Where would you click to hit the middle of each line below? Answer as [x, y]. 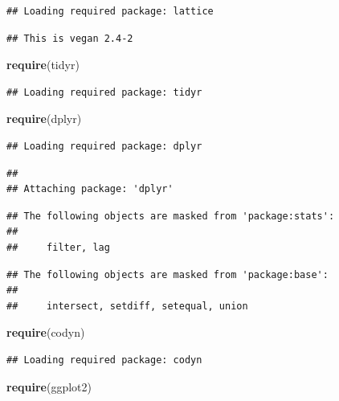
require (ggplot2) [49, 386]
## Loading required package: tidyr [104, 92]
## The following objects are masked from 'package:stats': [171, 216]
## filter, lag [58, 247]
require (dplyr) [44, 119]
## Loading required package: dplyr [104, 146]
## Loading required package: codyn [104, 360]
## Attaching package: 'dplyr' [90, 189]
